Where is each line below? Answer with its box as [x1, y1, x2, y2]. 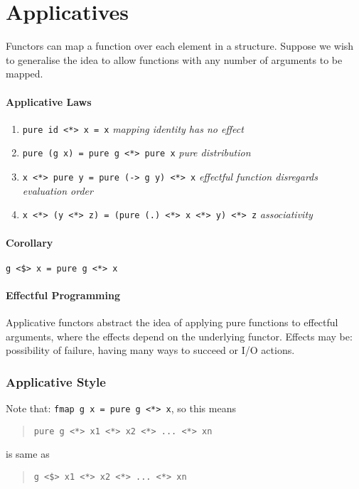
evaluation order [22, 183, 93, 198]
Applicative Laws [6, 94, 92, 109]
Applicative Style [6, 372, 106, 390]
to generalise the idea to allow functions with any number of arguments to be [6, 52, 343, 67]
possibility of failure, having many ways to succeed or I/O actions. [6, 343, 295, 358]
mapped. [6, 66, 43, 81]
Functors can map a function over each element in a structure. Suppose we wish [6, 38, 354, 53]
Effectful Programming [6, 287, 120, 302]
